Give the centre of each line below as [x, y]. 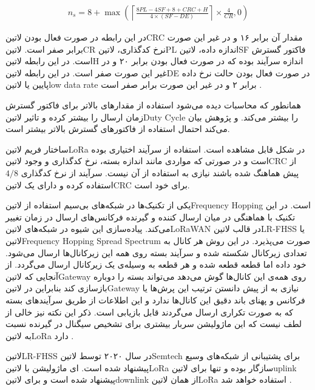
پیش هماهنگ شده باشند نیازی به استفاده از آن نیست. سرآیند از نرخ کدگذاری [160, 172]
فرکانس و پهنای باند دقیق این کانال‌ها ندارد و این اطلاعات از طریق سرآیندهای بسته [155, 299]
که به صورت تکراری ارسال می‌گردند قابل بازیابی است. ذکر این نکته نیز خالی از [149, 312]
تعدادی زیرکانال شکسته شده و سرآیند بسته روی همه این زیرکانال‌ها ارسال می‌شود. [156, 252]
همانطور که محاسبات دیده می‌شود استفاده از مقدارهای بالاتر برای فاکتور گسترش [153, 105]
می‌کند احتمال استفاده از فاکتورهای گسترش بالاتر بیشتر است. [118, 129]
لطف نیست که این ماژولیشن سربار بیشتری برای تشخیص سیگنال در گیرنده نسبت [154, 324]
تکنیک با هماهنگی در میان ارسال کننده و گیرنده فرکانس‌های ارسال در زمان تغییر [151, 216]
